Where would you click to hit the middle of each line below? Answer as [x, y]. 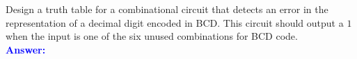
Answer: [26, 49]
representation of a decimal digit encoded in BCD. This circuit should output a [175, 22]
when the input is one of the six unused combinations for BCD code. [152, 36]
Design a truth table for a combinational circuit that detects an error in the [167, 9]
